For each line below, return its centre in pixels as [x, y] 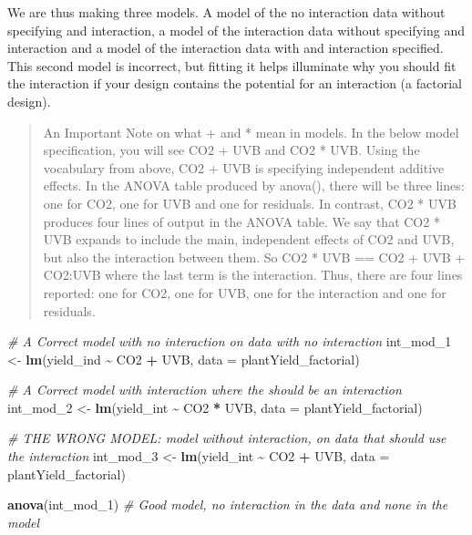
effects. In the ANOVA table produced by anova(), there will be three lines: [254, 185]
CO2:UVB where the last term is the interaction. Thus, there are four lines [253, 275]
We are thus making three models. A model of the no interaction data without [226, 12]
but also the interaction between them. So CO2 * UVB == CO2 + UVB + [254, 257]
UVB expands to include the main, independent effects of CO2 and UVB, [249, 239]
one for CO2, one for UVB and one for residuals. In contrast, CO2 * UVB [250, 203]
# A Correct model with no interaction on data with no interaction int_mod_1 [230, 341]
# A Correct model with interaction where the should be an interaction [205, 390]
